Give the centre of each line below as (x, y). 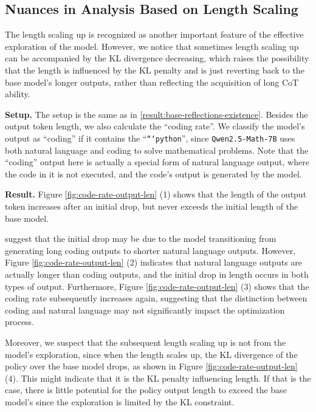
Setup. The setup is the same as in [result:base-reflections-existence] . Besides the (156, 114)
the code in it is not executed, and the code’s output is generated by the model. (153, 173)
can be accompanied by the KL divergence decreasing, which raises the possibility (157, 58)
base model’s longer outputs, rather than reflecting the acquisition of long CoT (152, 82)
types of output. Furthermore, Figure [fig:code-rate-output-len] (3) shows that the (157, 286)
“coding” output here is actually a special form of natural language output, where (157, 162)
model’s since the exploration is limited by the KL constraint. (120, 401)
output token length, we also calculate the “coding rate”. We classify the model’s (155, 126)
